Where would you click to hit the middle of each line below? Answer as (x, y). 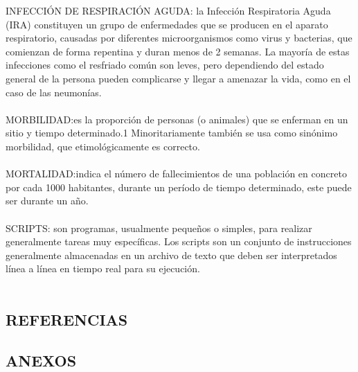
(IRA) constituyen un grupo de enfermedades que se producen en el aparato (167, 24)
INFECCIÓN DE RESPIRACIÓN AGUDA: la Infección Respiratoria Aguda (168, 10)
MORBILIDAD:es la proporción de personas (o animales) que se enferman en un (177, 119)
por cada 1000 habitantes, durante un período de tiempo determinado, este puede (179, 187)
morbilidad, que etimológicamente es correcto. (103, 146)
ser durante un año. (47, 201)
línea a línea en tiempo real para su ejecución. (103, 268)
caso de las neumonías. (54, 92)
